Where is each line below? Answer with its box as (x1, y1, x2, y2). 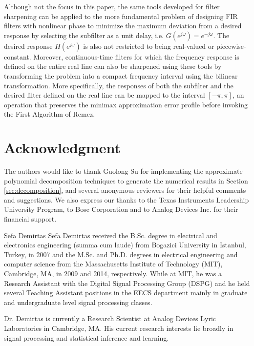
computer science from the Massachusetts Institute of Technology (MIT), (4, 259, 223, 269)
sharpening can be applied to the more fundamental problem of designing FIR (4, 11, 238, 21)
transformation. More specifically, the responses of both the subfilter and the (4, 80, 233, 90)
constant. (4, 51, 31, 61)
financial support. (4, 214, 57, 224)
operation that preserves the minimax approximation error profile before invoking (4, 99, 248, 109)
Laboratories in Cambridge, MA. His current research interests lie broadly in (4, 323, 233, 333)
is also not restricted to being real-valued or (83, 41, 214, 51)
